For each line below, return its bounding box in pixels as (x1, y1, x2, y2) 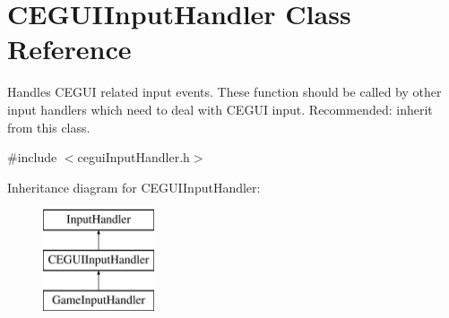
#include (7, 148, 57, 167)
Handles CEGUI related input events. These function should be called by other (7, 82, 442, 101)
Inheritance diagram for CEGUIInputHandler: (7, 177, 261, 196)
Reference (7, 30, 132, 67)
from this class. (7, 117, 91, 136)
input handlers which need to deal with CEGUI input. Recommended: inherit (7, 99, 433, 118)
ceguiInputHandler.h (77, 148, 190, 167)
